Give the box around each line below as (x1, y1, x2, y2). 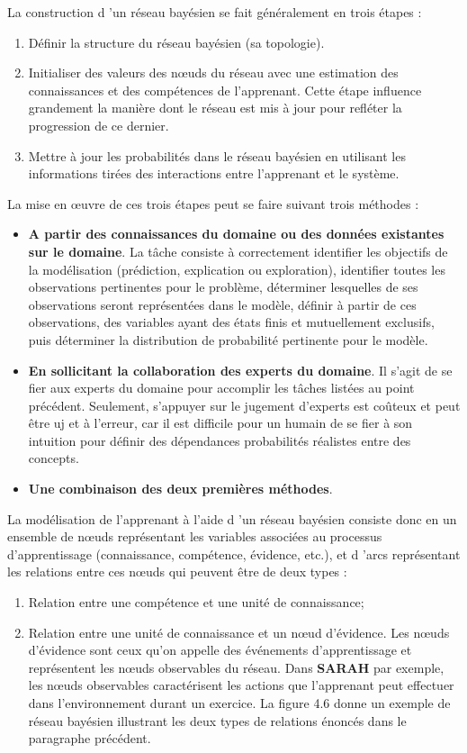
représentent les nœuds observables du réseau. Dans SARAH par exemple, (28, 658, 445, 676)
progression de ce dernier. (28, 115, 169, 134)
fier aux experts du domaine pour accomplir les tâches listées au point (28, 378, 415, 397)
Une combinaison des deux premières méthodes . (28, 479, 333, 498)
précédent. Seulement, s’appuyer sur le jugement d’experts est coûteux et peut (28, 395, 461, 414)
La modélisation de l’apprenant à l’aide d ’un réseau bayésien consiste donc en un (7, 509, 457, 528)
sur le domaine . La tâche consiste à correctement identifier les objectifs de (28, 241, 448, 260)
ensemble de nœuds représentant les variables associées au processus (7, 527, 382, 546)
